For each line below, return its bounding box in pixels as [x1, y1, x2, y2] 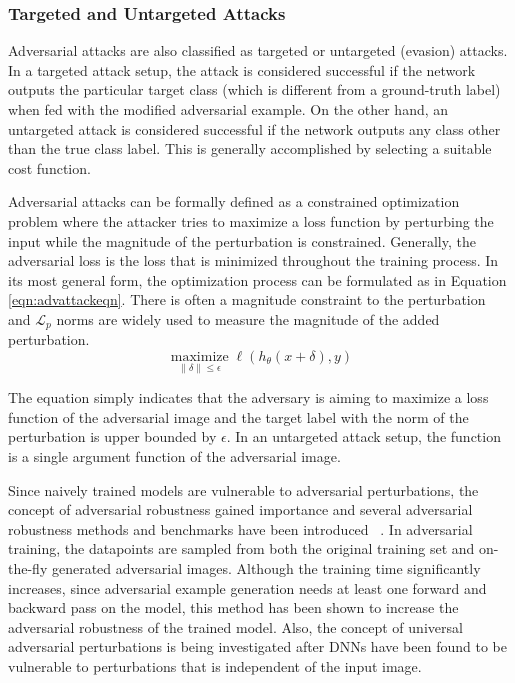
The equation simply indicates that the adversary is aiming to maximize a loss [8, 387, 489, 408]
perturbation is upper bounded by [8, 426, 217, 447]
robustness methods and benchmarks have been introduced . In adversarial [8, 518, 473, 539]
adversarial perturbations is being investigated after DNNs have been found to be [8, 636, 507, 657]
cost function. [8, 157, 91, 178]
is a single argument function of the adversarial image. [8, 445, 341, 466]
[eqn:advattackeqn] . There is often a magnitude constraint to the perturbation [8, 289, 486, 310]
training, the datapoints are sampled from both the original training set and [8, 538, 475, 559]
